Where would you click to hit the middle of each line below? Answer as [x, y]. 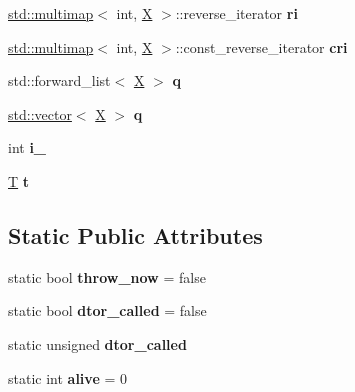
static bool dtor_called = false [107, 310]
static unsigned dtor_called [97, 343]
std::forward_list [59, 80]
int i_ [27, 147]
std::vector [40, 113]
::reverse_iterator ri [236, 13]
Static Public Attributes [135, 234]
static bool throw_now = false [107, 276]
